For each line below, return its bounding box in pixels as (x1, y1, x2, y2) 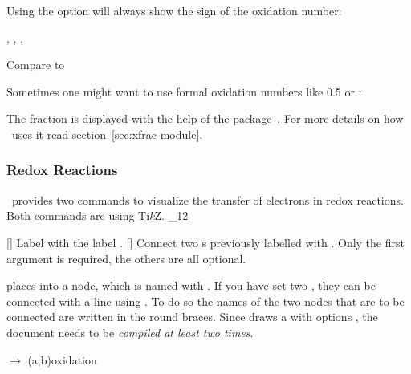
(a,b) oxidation (27, 351, 97, 368)
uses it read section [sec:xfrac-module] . (11, 125, 203, 142)
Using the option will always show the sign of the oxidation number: (6, 2, 342, 18)
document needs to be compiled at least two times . (6, 323, 254, 340)
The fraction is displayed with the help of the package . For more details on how (6, 110, 404, 127)
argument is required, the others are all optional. (6, 250, 246, 266)
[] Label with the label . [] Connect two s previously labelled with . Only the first (6, 234, 405, 250)
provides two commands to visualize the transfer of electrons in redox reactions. (11, 191, 404, 208)
